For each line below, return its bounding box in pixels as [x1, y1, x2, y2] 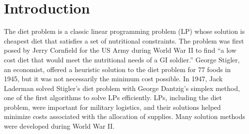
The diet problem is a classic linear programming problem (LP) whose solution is [4, 26, 245, 36]
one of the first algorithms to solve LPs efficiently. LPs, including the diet [4, 92, 222, 103]
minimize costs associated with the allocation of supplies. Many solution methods [4, 111, 245, 121]
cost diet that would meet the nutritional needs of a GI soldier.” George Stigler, [4, 54, 240, 64]
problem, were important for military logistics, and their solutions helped [4, 102, 221, 112]
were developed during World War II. [4, 121, 115, 131]
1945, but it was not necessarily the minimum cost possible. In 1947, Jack [4, 74, 223, 84]
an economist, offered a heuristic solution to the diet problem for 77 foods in [4, 64, 231, 74]
